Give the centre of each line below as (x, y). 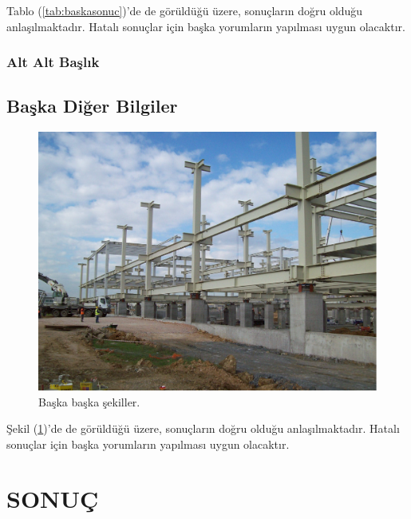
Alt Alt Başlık (53, 62)
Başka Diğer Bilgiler (92, 106)
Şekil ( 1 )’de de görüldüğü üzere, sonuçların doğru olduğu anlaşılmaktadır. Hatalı (203, 428)
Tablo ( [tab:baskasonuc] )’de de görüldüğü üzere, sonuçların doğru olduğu (185, 10)
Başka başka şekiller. (89, 401)
